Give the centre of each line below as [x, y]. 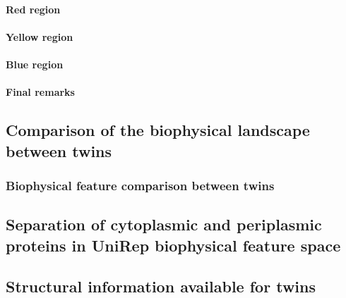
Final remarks [40, 92]
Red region [33, 9]
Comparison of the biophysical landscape [158, 130]
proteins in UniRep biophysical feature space [173, 245]
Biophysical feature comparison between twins [140, 185]
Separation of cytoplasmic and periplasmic [164, 224]
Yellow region [40, 36]
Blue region [35, 64]
